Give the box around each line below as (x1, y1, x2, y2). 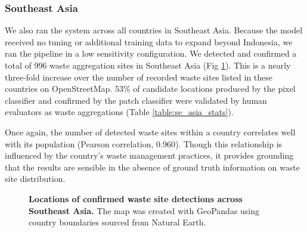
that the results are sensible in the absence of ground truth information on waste (5, 160, 300, 173)
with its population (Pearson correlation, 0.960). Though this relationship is (5, 137, 283, 150)
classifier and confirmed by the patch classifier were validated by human (5, 94, 267, 106)
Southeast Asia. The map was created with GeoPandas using (29, 204, 260, 216)
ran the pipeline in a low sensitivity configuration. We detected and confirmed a (5, 47, 297, 60)
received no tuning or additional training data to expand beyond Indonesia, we (5, 35, 293, 48)
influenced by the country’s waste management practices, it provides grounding (5, 149, 294, 162)
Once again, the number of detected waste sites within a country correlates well (5, 125, 296, 138)
